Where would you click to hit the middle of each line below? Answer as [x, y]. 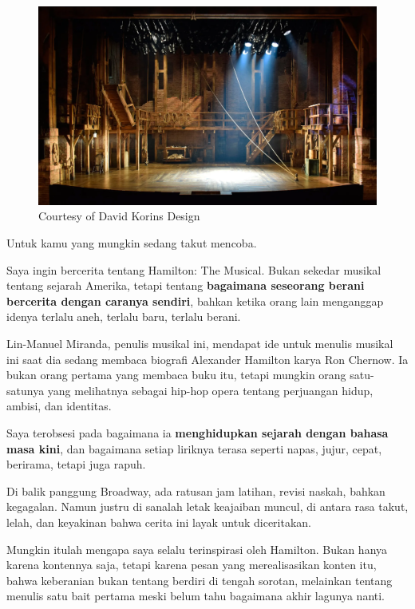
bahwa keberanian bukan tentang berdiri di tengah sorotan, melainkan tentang [200, 580]
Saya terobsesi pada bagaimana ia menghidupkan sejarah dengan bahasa [198, 432]
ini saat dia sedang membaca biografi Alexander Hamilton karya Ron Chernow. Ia [207, 359]
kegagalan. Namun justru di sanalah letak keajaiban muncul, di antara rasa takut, [207, 506]
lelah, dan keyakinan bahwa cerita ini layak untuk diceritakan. [159, 522]
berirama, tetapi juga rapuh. [76, 464]
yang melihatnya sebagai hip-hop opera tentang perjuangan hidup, [210, 390]
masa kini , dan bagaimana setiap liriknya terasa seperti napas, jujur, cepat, [194, 448]
